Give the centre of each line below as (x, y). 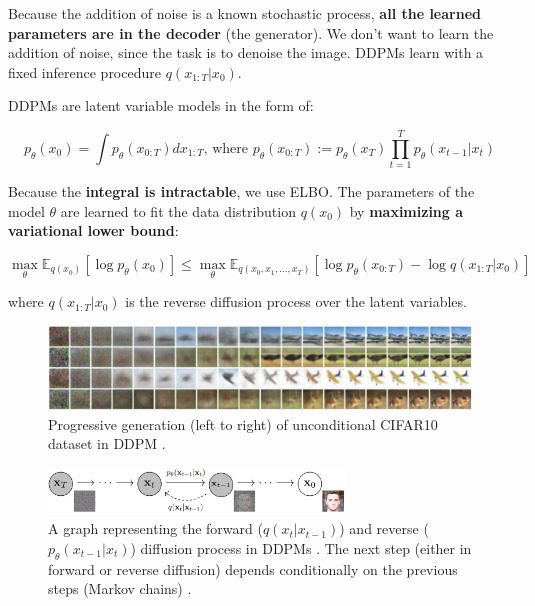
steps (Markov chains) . (120, 588)
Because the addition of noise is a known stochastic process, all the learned (244, 13)
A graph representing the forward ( (155, 528)
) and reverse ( (384, 528)
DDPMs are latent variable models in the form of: (161, 105)
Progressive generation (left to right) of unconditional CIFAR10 (243, 423)
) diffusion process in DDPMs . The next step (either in (301, 547)
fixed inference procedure (84, 71)
